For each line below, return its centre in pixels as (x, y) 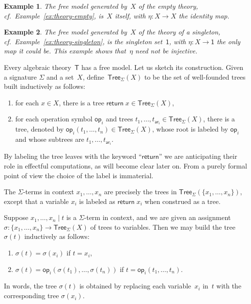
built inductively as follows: (45, 86)
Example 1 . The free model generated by (65, 6)
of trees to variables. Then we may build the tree (163, 227)
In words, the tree (31, 286)
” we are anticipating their (198, 156)
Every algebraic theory (38, 67)
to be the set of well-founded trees (195, 76)
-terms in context (48, 192)
